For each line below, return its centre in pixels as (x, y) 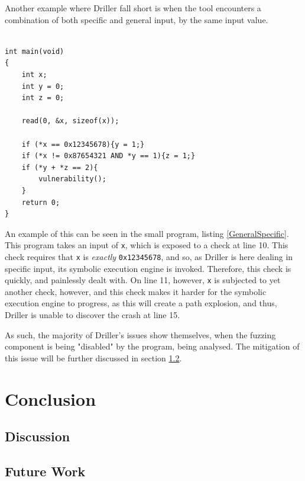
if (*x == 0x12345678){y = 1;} (83, 144)
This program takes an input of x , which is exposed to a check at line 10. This (147, 245)
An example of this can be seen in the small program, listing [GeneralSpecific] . (147, 233)
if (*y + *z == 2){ (60, 167)
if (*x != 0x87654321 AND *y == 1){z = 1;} (108, 156)
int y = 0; (43, 86)
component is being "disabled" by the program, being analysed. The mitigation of (152, 346)
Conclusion (51, 398)
